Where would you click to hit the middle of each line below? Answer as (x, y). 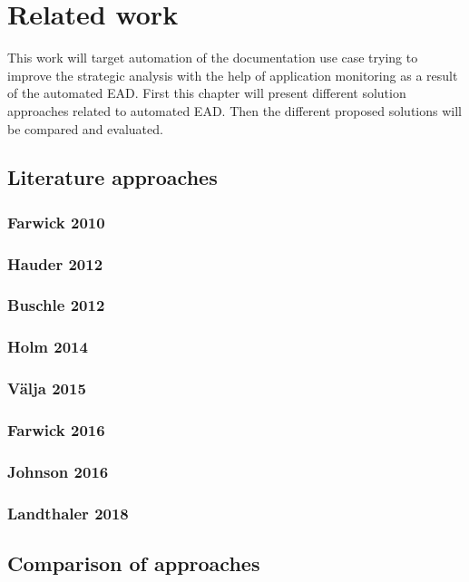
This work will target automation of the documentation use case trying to (213, 58)
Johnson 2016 (58, 471)
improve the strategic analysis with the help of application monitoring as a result (233, 75)
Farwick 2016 (56, 430)
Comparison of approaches (134, 563)
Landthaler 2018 (68, 513)
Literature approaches (112, 177)
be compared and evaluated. (85, 128)
